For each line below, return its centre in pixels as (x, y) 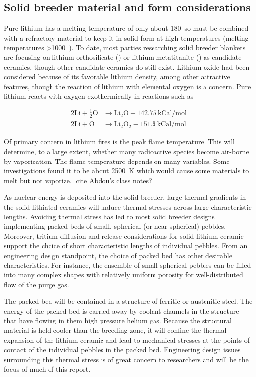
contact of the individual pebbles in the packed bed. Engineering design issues (122, 350)
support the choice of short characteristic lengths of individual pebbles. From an (126, 245)
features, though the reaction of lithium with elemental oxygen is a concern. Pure (128, 86)
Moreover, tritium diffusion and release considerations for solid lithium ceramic (124, 236)
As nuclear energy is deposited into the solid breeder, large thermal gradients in (125, 197)
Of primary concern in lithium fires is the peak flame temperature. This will (119, 141)
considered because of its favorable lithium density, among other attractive (117, 77)
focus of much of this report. (47, 369)
